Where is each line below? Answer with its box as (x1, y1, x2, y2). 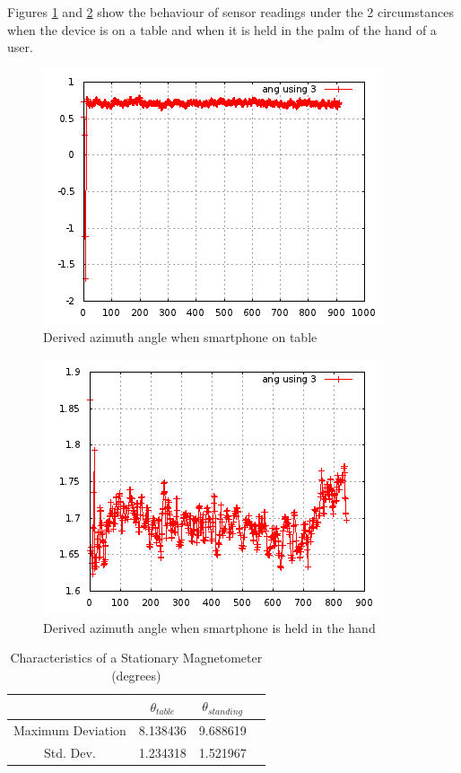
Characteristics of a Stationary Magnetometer (10, 648, 263, 667)
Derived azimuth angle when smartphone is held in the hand (43, 618, 376, 637)
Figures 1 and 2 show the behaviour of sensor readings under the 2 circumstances (7, 3, 454, 21)
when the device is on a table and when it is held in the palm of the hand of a (7, 20, 437, 39)
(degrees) (111, 665, 161, 684)
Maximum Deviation (13, 721, 126, 740)
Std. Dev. (44, 742, 96, 761)
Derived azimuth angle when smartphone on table (43, 328, 317, 347)
